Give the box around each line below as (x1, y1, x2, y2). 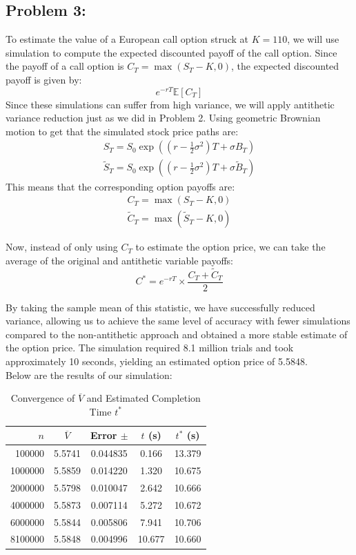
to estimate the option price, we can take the (135, 240, 326, 254)
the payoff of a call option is (6, 59, 124, 73)
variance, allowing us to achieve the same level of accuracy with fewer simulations (6, 313, 350, 328)
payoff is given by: (6, 72, 82, 86)
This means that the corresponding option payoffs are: (6, 179, 235, 193)
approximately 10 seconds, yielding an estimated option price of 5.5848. (6, 354, 308, 368)
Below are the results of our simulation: (6, 367, 172, 382)
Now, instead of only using (6, 240, 118, 254)
